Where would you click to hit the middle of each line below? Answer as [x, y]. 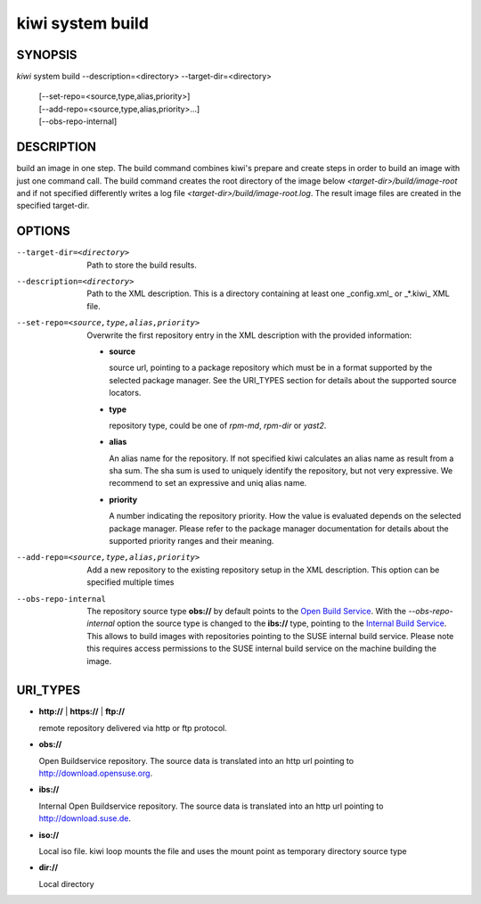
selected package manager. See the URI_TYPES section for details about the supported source [283, 380]
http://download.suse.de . [85, 818]
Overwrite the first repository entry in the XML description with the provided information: [249, 335]
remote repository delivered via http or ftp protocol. [133, 727]
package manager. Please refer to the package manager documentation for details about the [279, 528]
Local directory [66, 883]
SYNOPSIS [47, 55]
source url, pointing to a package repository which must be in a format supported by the [271, 368]
